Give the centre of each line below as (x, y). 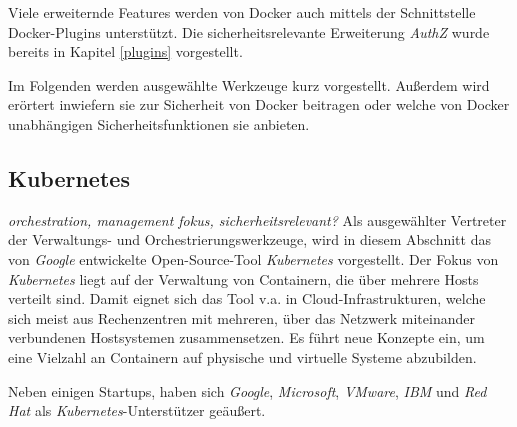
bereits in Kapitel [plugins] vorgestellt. (125, 51)
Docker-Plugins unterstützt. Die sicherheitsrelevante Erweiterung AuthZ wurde (249, 31)
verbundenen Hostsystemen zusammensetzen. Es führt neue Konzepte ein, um (246, 337)
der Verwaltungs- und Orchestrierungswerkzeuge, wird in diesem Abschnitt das (249, 239)
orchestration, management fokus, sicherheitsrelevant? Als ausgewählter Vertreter (257, 219)
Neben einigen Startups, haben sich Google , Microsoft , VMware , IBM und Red (247, 390)
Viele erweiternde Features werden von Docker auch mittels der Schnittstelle (242, 12)
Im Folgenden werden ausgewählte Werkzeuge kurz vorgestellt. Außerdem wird (249, 84)
